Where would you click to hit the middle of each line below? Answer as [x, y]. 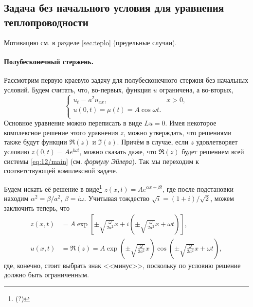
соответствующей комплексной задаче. [61, 171]
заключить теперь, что [37, 208]
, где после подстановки [198, 189]
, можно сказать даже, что [118, 152]
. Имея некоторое [191, 123]
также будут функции [36, 142]
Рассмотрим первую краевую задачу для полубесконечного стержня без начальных [126, 80]
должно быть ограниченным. [46, 275]
